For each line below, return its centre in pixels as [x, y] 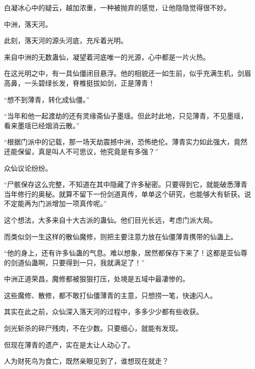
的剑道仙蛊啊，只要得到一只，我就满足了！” [74, 262]
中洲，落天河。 [28, 24]
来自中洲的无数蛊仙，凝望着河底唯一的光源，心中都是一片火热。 [107, 57]
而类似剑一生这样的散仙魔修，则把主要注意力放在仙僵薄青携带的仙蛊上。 [121, 236]
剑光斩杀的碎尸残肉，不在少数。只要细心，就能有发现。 [93, 328]
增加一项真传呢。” [79, 203]
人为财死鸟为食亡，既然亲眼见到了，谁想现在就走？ [86, 361]
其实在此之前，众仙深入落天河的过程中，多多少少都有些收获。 [103, 311]
